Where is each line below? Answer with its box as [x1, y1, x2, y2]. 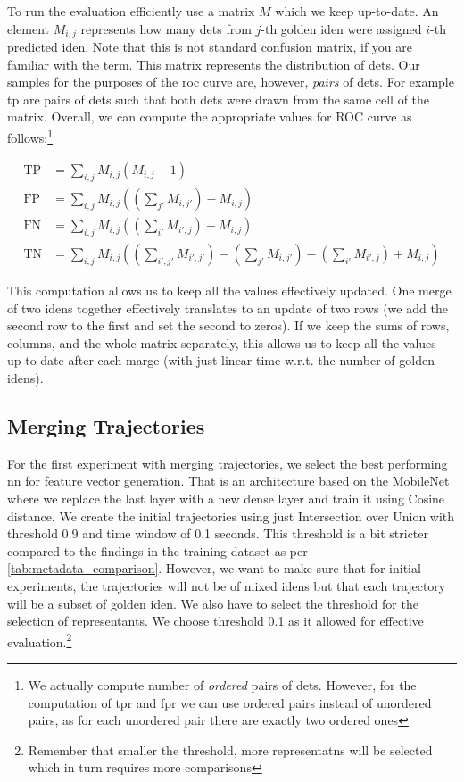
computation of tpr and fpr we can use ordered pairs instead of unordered [28, 693, 432, 711]
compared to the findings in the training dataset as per [7, 541, 308, 560]
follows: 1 [7, 126, 54, 146]
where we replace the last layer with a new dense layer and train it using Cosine [7, 488, 445, 507]
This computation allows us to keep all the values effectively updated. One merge [7, 280, 452, 299]
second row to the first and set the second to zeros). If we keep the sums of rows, [7, 316, 450, 335]
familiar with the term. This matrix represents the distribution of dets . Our [7, 54, 420, 73]
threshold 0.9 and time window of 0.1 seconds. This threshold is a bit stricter [7, 524, 429, 543]
